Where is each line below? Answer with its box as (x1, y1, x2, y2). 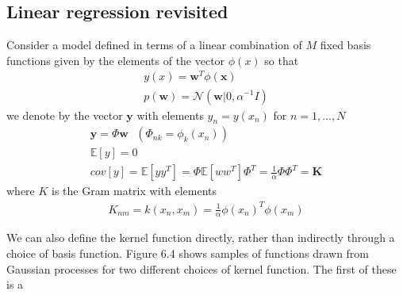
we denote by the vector (6, 106, 123, 123)
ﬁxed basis (320, 36, 371, 53)
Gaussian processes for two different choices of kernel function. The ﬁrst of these (6, 260, 397, 277)
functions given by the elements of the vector (6, 52, 225, 68)
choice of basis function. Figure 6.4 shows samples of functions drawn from (6, 244, 370, 261)
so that (264, 52, 299, 68)
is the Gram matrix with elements (52, 182, 217, 199)
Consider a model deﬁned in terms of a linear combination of (6, 36, 302, 53)
